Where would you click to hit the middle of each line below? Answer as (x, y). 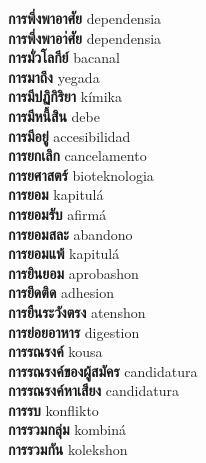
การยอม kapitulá (56, 194)
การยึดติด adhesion (61, 292)
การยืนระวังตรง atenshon (77, 311)
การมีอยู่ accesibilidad (69, 135)
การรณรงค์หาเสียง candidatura (94, 390)
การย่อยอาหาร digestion (74, 331)
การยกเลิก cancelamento (77, 155)
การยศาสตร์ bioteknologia (81, 174)
